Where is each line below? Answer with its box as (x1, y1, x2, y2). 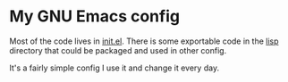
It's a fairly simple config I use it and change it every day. (9, 62, 220, 73)
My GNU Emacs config (9, 6, 181, 27)
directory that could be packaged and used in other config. (9, 45, 227, 55)
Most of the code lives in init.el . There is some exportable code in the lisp (9, 36, 279, 46)
